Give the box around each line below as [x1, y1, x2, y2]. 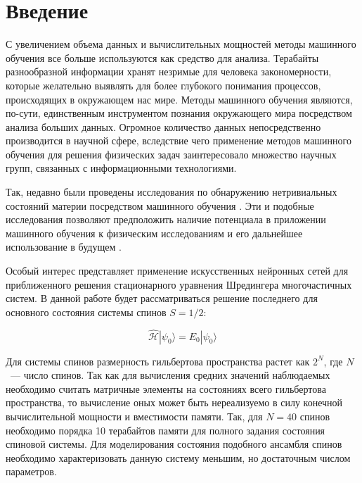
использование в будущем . [6, 239, 122, 254]
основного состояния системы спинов [6, 304, 167, 319]
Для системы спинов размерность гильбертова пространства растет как [6, 353, 310, 368]
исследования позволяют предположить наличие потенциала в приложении [6, 212, 326, 227]
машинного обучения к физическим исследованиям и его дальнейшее [6, 225, 303, 240]
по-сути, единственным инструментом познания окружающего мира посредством [6, 106, 352, 120]
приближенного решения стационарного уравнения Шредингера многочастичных [6, 277, 352, 291]
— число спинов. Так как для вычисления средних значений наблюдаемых [10, 368, 330, 382]
